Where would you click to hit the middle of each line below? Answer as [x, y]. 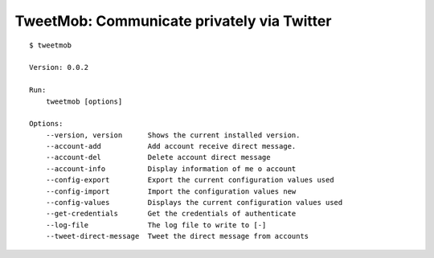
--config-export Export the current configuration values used [190, 180]
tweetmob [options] [84, 101]
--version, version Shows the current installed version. [173, 135]
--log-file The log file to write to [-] [156, 225]
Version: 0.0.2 [59, 68]
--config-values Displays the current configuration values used [194, 203]
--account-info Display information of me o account [171, 168]
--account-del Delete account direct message [158, 158]
